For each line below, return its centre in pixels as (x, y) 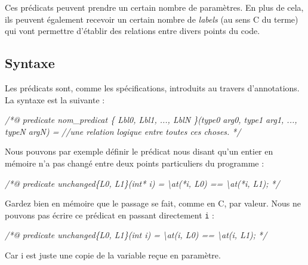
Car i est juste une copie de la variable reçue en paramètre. (113, 255)
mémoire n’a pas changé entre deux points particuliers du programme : (135, 163)
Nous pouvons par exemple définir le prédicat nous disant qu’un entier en (139, 151)
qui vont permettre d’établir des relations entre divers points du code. (133, 31)
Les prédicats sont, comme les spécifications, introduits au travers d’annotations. (152, 87)
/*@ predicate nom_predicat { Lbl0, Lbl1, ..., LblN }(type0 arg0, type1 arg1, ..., (151, 120)
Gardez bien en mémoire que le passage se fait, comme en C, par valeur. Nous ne (153, 203)
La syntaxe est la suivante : (55, 99)
